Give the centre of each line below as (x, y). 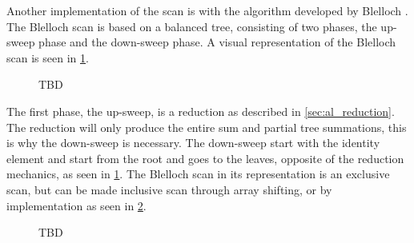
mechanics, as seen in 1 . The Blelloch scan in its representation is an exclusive (198, 174)
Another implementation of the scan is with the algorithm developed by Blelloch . (207, 10)
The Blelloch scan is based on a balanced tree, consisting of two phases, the (192, 26)
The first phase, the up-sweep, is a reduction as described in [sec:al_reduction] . (201, 111)
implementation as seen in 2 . (76, 205)
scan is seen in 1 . (48, 57)
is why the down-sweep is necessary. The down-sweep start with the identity (193, 143)
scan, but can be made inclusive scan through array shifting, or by (169, 189)
